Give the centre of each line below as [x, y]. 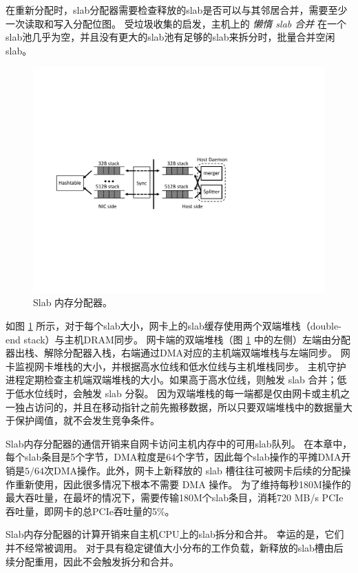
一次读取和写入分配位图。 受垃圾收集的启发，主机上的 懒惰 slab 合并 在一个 [176, 23]
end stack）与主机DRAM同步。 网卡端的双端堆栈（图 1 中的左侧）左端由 [168, 339]
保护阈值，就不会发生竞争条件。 [87, 420]
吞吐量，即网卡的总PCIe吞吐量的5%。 [90, 511]
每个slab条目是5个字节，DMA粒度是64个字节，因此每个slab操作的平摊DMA [173, 457]
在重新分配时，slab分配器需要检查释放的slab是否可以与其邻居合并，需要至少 [177, 10]
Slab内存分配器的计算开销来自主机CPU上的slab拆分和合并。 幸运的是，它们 [175, 534]
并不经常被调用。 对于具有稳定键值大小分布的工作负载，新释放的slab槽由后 [175, 547]
